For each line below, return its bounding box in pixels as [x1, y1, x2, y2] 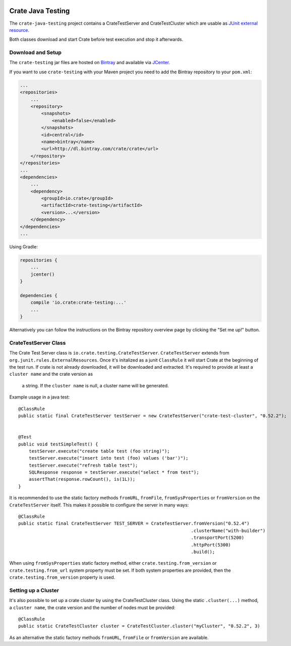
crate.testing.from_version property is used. [9, 574, 115, 580]
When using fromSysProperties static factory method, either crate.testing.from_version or [9, 560, 217, 566]
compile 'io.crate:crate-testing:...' [30, 300, 127, 306]
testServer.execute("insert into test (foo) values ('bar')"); [28, 455, 189, 461]
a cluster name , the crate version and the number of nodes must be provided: [9, 604, 176, 611]
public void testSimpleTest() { [18, 441, 98, 447]
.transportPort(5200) [191, 535, 245, 540]
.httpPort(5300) [191, 542, 231, 548]
